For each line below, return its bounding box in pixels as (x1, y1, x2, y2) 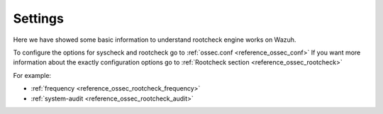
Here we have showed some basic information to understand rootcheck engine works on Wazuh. (13, 35, 296, 44)
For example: (13, 71, 52, 79)
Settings (13, 11, 64, 26)
